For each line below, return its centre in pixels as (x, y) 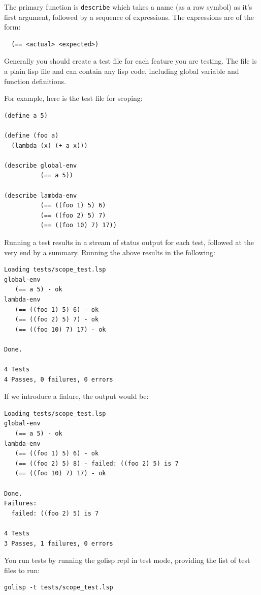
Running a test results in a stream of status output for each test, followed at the (129, 242)
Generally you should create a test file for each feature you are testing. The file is (130, 61)
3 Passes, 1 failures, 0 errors (59, 543)
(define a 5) (26, 115)
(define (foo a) (31, 136)
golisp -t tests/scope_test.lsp (59, 588)
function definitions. (35, 81)
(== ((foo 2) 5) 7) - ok (57, 320)
